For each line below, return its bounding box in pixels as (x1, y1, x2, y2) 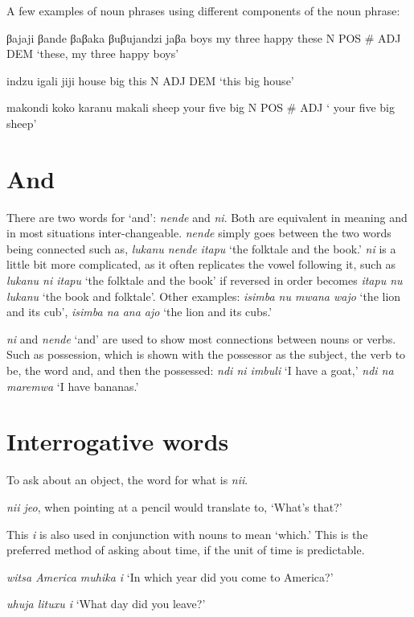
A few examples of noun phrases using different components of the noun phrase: (6, 2, 400, 19)
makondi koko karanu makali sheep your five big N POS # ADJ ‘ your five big (6, 99, 396, 116)
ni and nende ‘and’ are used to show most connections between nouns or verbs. (6, 330, 396, 347)
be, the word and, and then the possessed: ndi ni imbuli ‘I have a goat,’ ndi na (6, 362, 394, 379)
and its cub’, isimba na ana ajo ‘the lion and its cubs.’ (6, 303, 273, 320)
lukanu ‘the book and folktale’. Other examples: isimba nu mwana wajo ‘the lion (6, 287, 401, 304)
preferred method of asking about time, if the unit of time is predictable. (6, 541, 365, 558)
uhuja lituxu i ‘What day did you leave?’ (6, 595, 206, 612)
